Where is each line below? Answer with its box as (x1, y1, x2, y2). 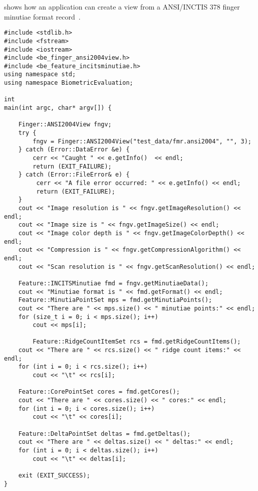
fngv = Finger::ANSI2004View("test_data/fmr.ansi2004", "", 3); (33, 137, 251, 145)
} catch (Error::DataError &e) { (18, 146, 130, 153)
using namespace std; (4, 71, 76, 78)
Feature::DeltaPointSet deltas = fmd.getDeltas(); (18, 430, 191, 437)
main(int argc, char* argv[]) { (4, 104, 112, 112)
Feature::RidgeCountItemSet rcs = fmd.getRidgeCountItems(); (33, 338, 241, 346)
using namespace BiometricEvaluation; (4, 79, 133, 87)
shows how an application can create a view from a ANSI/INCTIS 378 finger (4, 2, 240, 12)
